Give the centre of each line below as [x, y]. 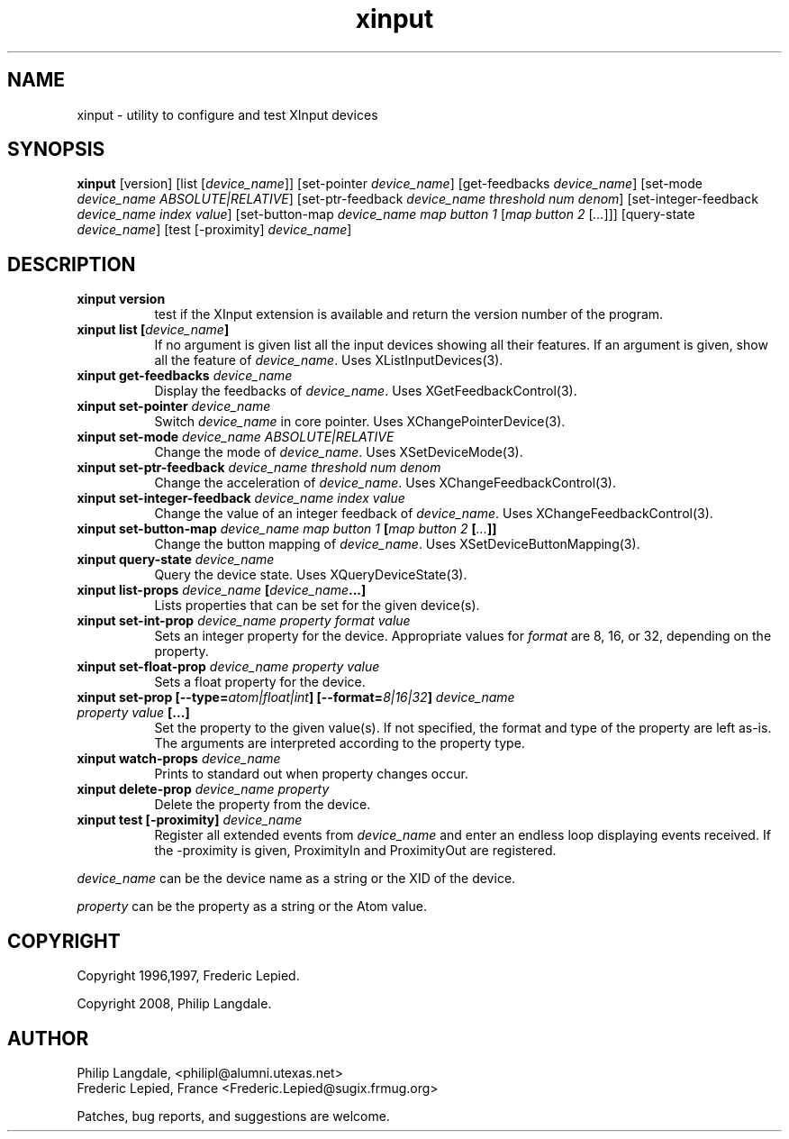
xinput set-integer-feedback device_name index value [241, 498]
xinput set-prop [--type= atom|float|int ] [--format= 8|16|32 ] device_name [296, 697]
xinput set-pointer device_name [174, 406]
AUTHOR [48, 1038]
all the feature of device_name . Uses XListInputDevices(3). [329, 360]
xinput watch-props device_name [179, 759]
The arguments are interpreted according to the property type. [340, 743]
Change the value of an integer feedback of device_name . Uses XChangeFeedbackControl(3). [434, 514]
